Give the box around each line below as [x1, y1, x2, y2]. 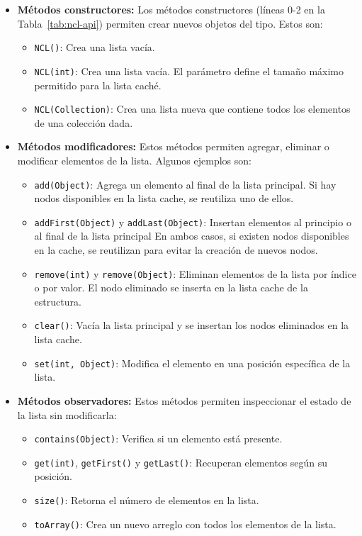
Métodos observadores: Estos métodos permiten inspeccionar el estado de [17, 393, 351, 408]
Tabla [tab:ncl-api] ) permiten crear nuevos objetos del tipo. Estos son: [17, 16, 323, 30]
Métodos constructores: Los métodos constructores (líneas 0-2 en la [17, 2, 325, 16]
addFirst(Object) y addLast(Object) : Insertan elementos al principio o [34, 214, 351, 229]
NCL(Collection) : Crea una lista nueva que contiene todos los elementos [34, 101, 351, 116]
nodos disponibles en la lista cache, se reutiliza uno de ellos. [34, 191, 294, 206]
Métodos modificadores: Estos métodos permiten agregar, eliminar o [17, 139, 329, 154]
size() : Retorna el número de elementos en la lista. [34, 493, 259, 508]
